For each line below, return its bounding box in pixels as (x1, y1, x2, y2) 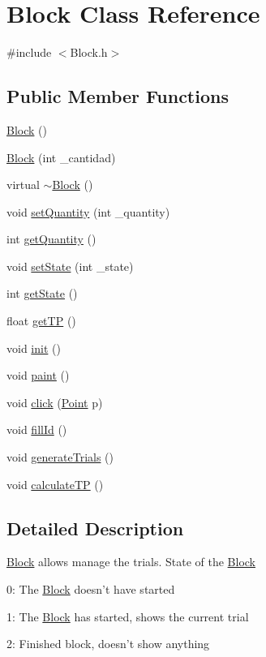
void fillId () (6, 421, 67, 438)
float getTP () (6, 312, 76, 329)
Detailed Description (6, 515, 184, 540)
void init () (6, 339, 61, 356)
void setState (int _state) (6, 257, 134, 274)
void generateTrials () (6, 449, 114, 466)
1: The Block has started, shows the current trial (6, 608, 249, 625)
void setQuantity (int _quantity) (6, 203, 170, 220)
